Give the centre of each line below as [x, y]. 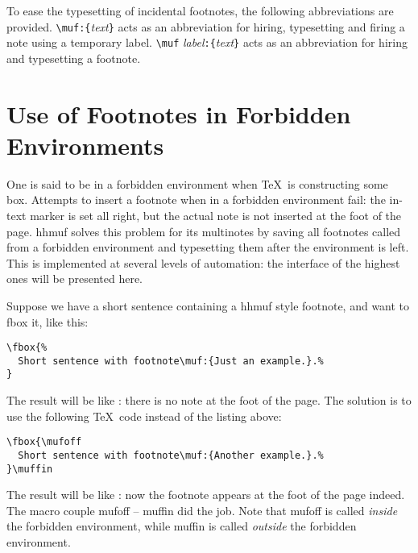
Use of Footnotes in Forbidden [179, 113]
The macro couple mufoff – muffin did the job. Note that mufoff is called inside [202, 510]
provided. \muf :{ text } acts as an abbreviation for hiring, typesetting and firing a [206, 26]
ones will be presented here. [74, 279]
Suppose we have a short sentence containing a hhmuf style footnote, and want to [208, 305]
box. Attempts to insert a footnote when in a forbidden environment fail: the [196, 200]
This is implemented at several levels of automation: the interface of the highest [203, 262]
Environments [85, 145]
